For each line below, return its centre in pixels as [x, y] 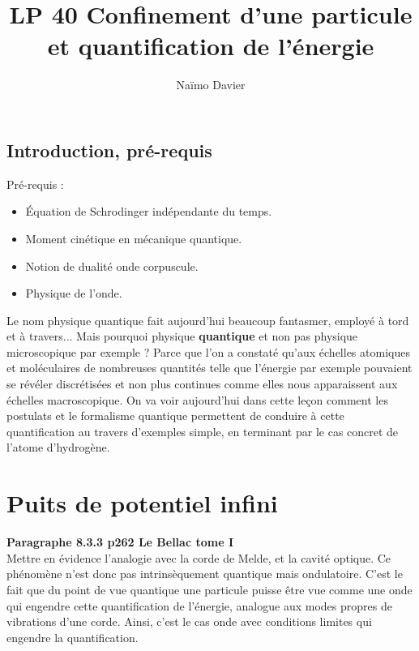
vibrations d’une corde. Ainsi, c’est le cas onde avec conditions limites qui [189, 621]
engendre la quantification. [73, 637]
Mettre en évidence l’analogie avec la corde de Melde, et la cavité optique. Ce [199, 557]
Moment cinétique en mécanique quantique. [134, 238]
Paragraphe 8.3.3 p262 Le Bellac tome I [120, 542]
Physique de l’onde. [74, 293]
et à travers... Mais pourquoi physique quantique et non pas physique [182, 336]
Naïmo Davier [211, 85]
